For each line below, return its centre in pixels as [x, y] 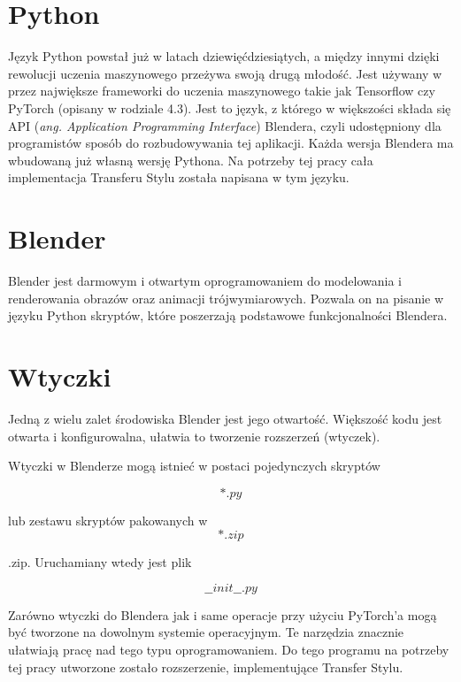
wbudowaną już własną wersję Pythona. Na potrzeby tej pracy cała [191, 160]
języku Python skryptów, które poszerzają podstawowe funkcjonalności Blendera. [228, 315]
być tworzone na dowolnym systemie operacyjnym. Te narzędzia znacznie [206, 632]
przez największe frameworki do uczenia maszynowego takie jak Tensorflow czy [222, 91]
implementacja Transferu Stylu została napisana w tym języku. [179, 177]
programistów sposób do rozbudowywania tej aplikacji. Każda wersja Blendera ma [231, 143]
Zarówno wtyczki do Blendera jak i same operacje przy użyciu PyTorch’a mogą [223, 614]
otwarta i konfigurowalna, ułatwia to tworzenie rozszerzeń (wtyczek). [194, 436]
